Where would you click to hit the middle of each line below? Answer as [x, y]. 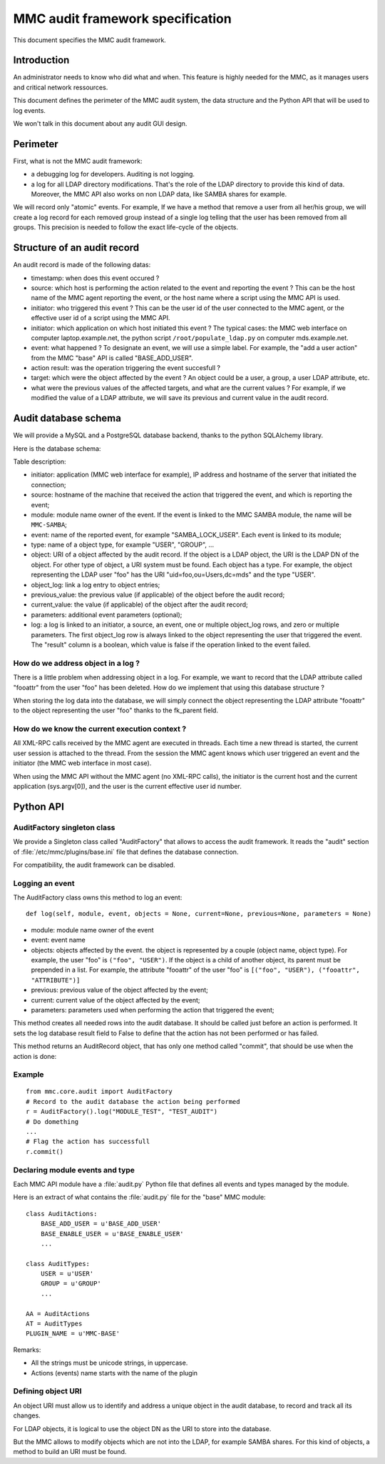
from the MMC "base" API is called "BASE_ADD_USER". [112, 358]
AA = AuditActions [58, 1314]
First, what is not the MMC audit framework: [78, 161]
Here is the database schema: [57, 448]
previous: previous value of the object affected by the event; [119, 990]
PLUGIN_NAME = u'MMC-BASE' [73, 1334]
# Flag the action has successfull [88, 1142]
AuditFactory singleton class [64, 827]
